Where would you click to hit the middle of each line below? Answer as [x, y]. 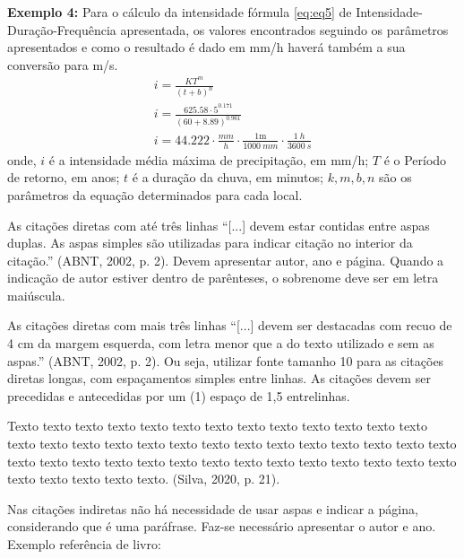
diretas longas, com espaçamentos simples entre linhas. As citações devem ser [219, 378]
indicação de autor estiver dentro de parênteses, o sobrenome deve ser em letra [223, 278]
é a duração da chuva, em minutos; [228, 177]
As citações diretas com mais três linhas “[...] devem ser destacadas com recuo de [230, 325]
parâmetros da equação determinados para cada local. [155, 194]
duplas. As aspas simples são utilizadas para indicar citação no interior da [210, 243]
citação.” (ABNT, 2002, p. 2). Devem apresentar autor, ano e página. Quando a [226, 260]
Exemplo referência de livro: [84, 544]
